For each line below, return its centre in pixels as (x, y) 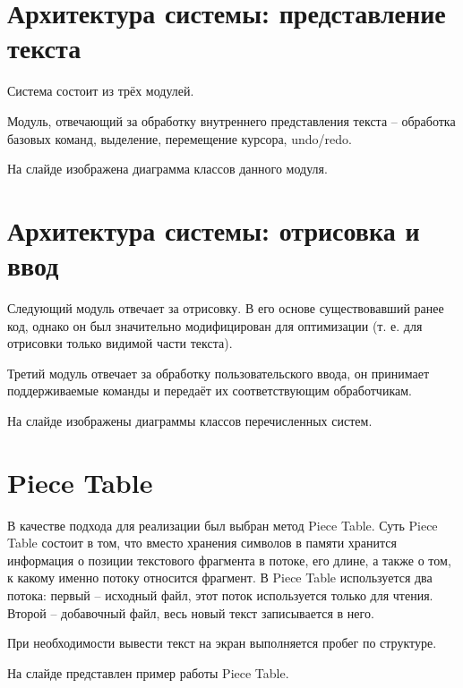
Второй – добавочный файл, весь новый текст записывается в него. (191, 612)
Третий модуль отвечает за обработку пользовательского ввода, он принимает (219, 373)
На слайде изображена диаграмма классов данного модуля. (167, 169)
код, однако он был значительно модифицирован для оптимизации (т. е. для (215, 325)
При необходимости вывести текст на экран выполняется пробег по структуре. (222, 643)
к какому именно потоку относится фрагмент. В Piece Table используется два (220, 578)
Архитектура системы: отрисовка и (214, 229)
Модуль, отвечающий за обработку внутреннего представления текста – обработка (231, 120)
